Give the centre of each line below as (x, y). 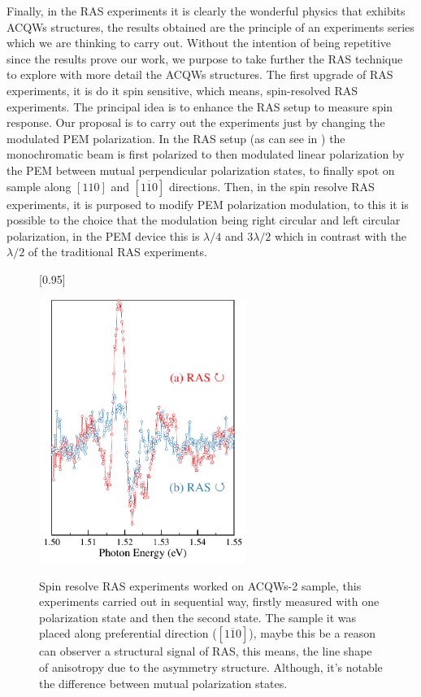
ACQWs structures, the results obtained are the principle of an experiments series (210, 26)
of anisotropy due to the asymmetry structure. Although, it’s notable (211, 667)
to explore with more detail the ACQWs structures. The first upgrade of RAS (200, 74)
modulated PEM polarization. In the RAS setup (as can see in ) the (176, 138)
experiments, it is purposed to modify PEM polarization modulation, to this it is (208, 204)
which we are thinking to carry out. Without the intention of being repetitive (199, 43)
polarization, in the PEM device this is (103, 235)
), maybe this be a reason (312, 633)
